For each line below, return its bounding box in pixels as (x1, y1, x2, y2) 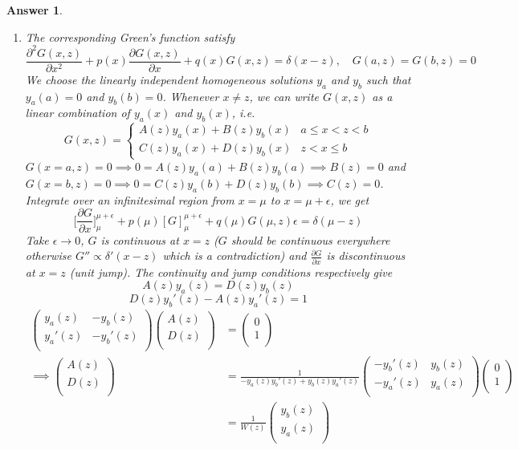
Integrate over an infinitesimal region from (25, 191, 235, 208)
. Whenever (162, 87, 219, 104)
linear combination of (25, 104, 130, 121)
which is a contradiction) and (162, 247, 307, 264)
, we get (330, 191, 369, 208)
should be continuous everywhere (230, 231, 390, 248)
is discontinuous (326, 247, 406, 264)
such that (366, 71, 411, 87)
